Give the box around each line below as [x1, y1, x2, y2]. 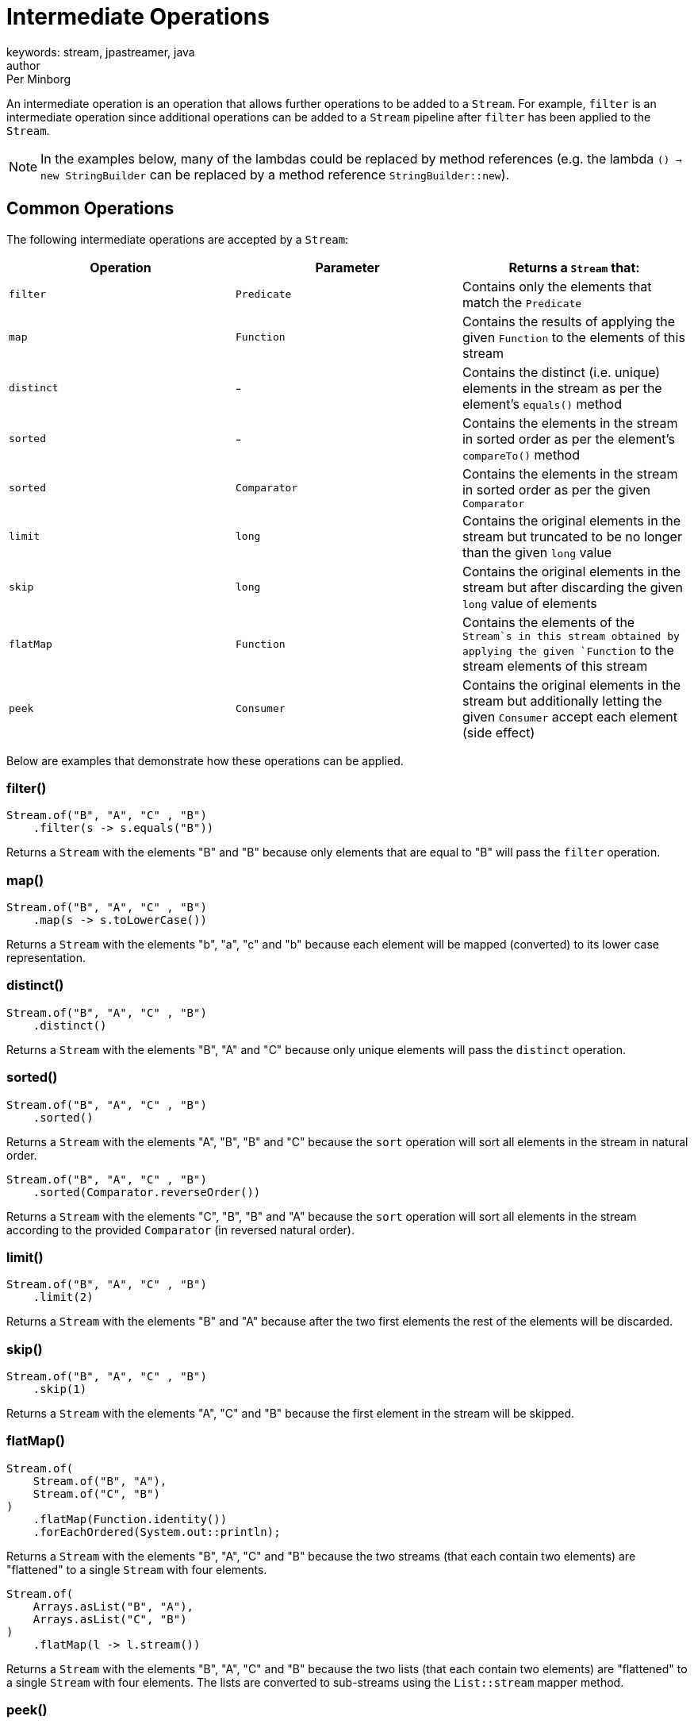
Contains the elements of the [462, 614, 635, 630]
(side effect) [462, 724, 535, 741]
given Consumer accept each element [462, 708, 678, 725]
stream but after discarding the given [462, 579, 683, 595]
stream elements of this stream [462, 657, 648, 674]
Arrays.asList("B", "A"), [33, 1599, 194, 1613]
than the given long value [462, 544, 612, 560]
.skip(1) [33, 1383, 87, 1396]
